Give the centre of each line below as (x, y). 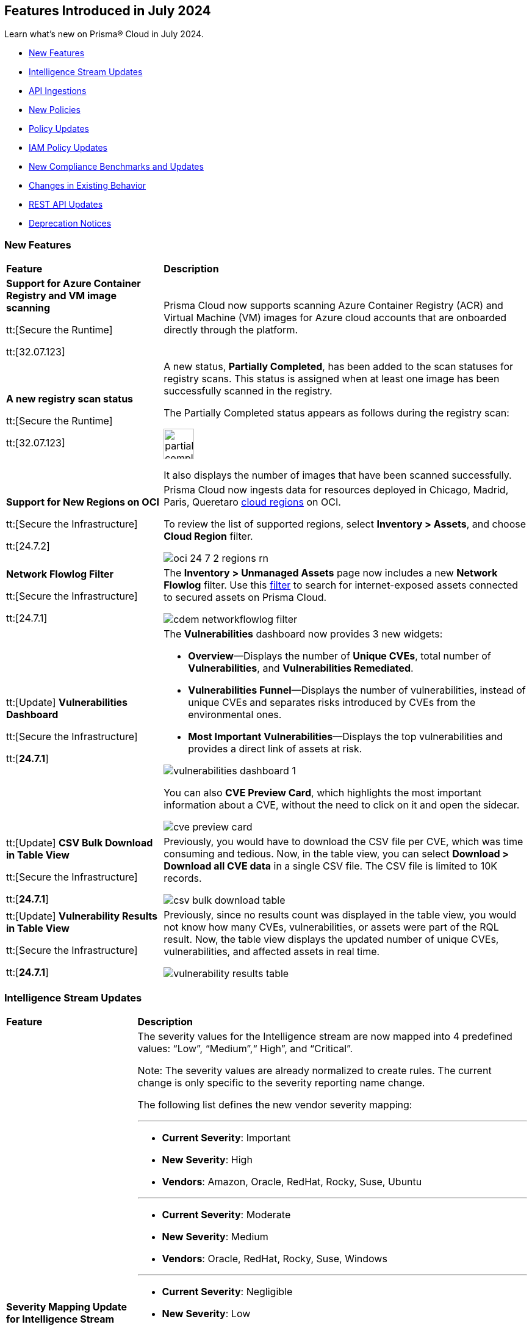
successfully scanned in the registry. (248, 391)
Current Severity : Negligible (227, 1291)
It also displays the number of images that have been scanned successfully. (338, 475)
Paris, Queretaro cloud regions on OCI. (252, 502)
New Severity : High (207, 1159)
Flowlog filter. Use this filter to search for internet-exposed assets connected (341, 585)
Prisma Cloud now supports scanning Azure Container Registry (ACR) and (333, 306)
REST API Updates (66, 205)
